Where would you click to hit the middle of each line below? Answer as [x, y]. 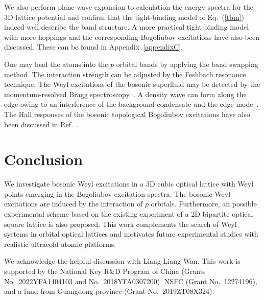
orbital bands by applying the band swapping [187, 64]
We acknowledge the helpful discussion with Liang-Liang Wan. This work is [122, 261]
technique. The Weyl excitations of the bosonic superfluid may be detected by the [132, 84]
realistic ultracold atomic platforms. [60, 244]
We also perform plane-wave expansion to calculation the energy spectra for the [129, 7]
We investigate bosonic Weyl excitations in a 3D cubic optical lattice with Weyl [129, 184]
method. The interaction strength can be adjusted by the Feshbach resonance [125, 74]
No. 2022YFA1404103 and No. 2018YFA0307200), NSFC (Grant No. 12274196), [131, 281]
